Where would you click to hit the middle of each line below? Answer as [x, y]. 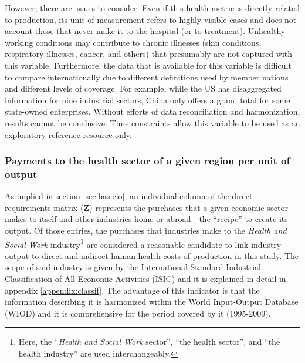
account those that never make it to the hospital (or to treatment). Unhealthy [145, 31]
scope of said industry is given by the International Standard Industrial [133, 267]
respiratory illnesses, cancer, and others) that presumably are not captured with [149, 54]
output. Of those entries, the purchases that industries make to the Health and [146, 231]
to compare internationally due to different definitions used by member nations [147, 77]
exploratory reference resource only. [68, 134]
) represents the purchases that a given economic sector [189, 207]
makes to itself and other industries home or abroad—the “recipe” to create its [146, 219]
